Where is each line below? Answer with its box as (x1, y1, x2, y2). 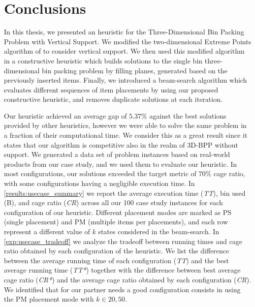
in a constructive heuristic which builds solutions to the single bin (4, 55, 203, 65)
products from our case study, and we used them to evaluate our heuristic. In (4, 158, 237, 169)
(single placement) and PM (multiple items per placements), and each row (4, 216, 228, 227)
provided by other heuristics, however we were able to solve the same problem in (4, 120, 247, 130)
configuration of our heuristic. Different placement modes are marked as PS (4, 207, 232, 217)
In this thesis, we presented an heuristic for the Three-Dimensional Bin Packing (4, 27, 244, 37)
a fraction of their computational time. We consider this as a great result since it (4, 130, 248, 140)
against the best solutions (149, 110, 226, 121)
